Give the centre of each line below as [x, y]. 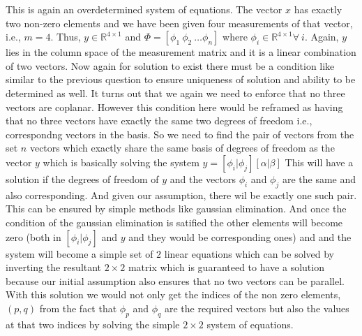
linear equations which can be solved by [249, 253]
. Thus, [66, 37]
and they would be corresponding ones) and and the [240, 236]
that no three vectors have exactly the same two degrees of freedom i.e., [159, 120]
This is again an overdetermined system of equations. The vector [144, 9]
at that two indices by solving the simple [93, 324]
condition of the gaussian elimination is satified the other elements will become [174, 222]
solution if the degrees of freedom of [82, 178]
